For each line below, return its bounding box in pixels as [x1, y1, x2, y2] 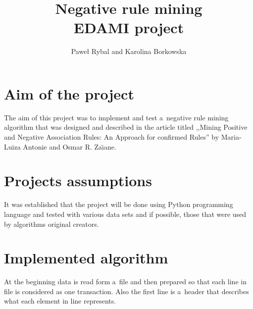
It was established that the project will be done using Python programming [4, 199, 233, 209]
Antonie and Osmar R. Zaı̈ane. [23, 141, 116, 152]
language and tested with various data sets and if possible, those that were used [4, 208, 247, 219]
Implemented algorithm [4, 248, 168, 268]
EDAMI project [73, 17, 184, 38]
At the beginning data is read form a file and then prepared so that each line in [4, 276, 247, 287]
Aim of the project [4, 83, 134, 103]
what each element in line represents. [4, 296, 116, 306]
